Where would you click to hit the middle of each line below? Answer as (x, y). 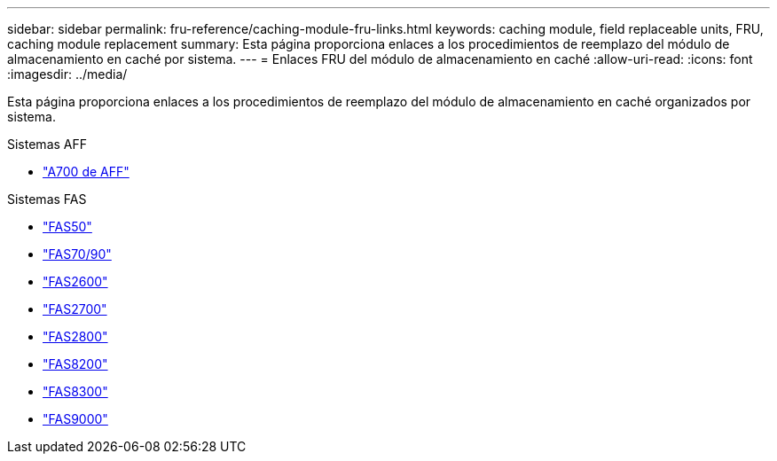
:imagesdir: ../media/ (67, 74)
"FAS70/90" (77, 254)
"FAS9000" (75, 419)
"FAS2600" (75, 281)
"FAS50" (67, 227)
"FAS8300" (75, 391)
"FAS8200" (75, 364)
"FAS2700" (75, 309)
